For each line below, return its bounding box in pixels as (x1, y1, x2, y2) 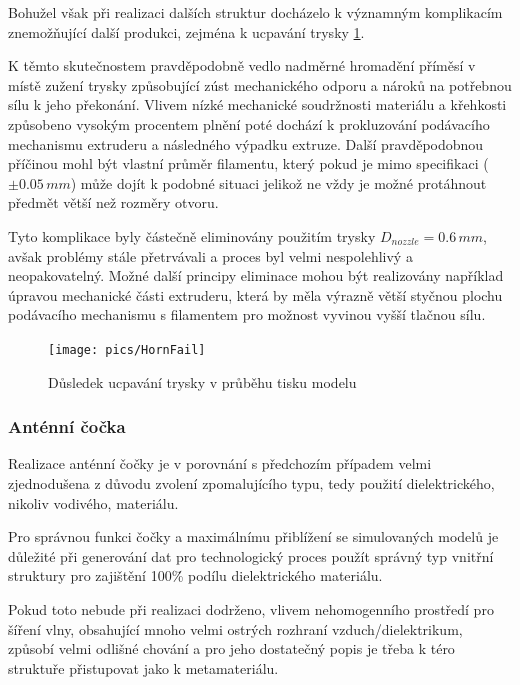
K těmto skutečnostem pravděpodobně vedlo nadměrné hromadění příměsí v (8, 55, 476, 76)
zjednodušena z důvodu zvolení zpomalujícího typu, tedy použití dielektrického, (8, 472, 495, 493)
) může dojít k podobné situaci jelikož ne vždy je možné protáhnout (70, 172, 487, 193)
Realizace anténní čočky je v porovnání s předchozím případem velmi (8, 453, 432, 474)
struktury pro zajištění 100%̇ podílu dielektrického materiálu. (8, 565, 383, 586)
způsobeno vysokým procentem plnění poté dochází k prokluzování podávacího (8, 113, 490, 134)
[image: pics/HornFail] (48, 342, 206, 357)
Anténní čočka (8, 414, 126, 439)
